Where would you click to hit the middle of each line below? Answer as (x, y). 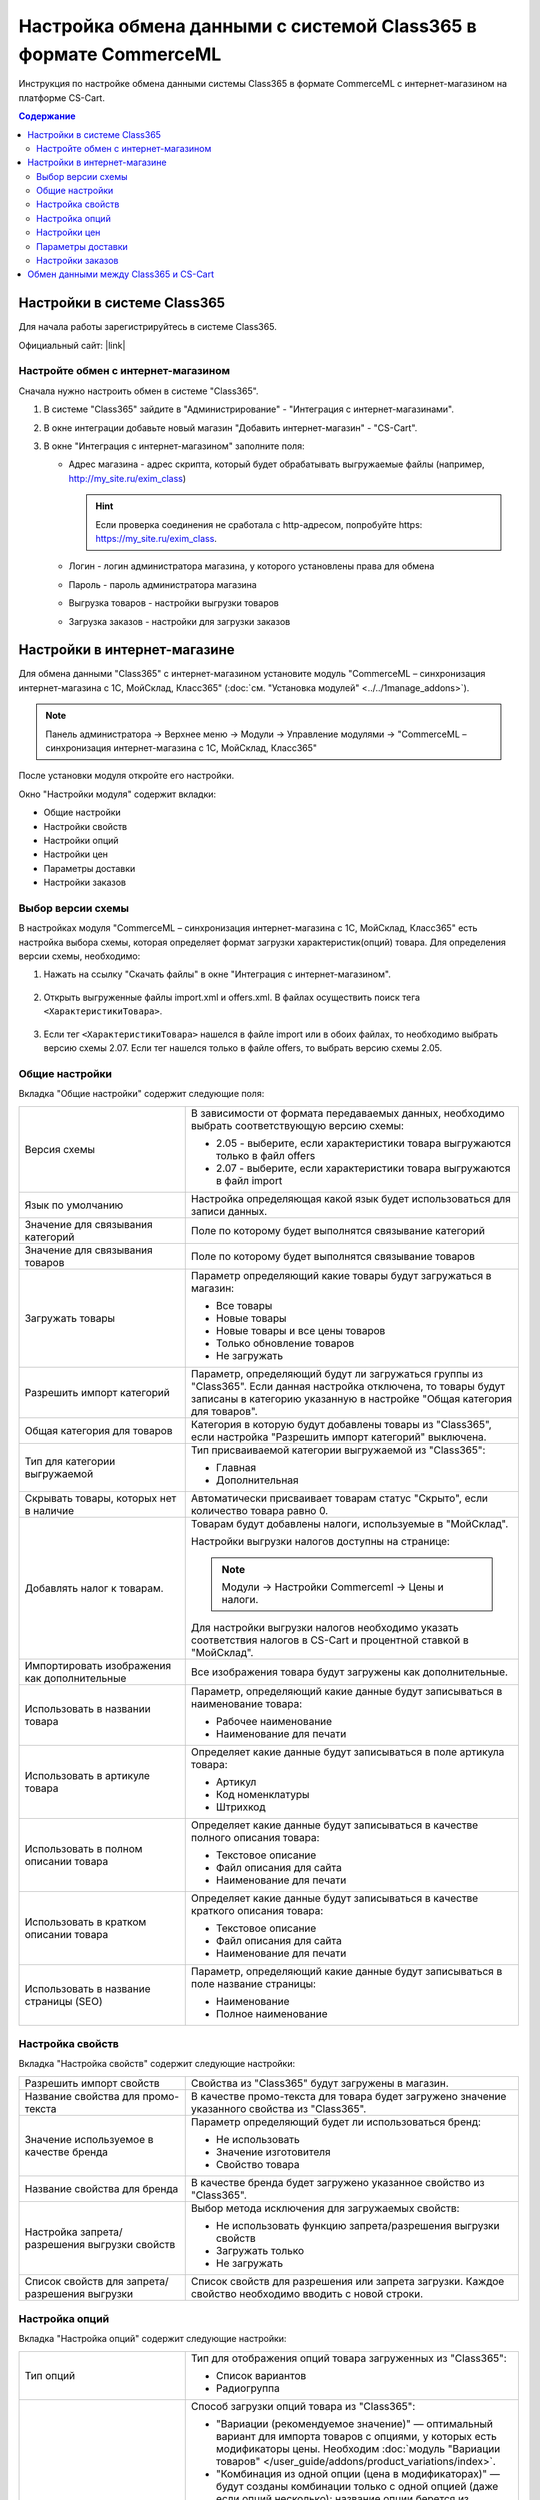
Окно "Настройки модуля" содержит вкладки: (117, 794)
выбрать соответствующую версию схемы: (297, 1125)
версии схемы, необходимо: (79, 956)
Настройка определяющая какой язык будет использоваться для (351, 1198)
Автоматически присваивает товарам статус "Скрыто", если (339, 1498)
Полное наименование (272, 2013)
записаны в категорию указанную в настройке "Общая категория (351, 1398)
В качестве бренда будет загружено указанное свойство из (337, 2182)
